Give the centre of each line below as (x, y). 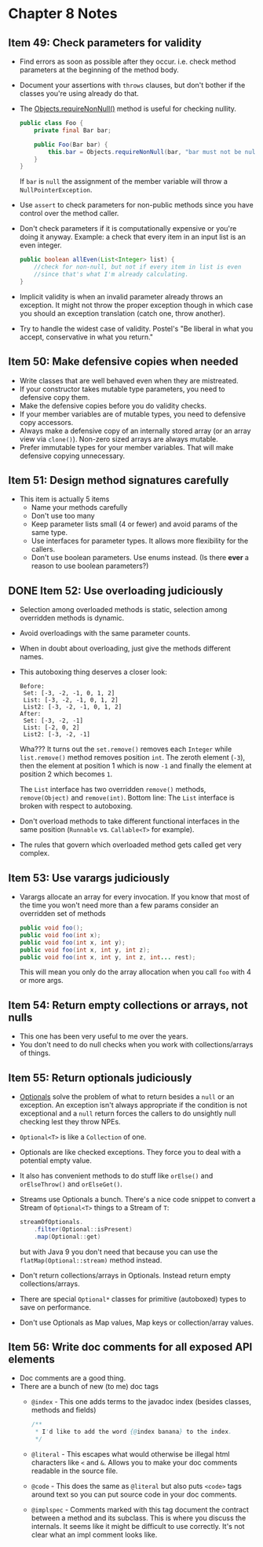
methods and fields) (64, 1410)
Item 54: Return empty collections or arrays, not (128, 1005)
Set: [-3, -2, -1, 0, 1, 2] (69, 693)
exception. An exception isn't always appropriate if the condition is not (133, 1105)
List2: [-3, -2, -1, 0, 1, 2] (73, 707)
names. (31, 657)
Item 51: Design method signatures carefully (119, 480)
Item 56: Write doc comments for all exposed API (130, 1347)
